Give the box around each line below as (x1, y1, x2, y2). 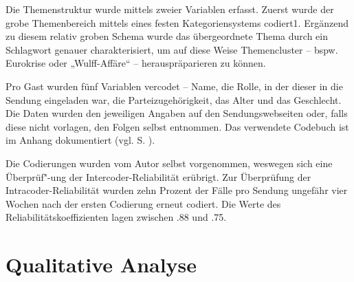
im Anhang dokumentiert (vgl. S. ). (5, 133, 155, 147)
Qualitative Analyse (5, 250, 197, 279)
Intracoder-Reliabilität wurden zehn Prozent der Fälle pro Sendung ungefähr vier (5, 183, 348, 197)
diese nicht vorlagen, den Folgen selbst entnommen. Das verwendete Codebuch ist (5, 119, 349, 133)
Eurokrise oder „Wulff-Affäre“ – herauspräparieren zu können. (5, 56, 266, 70)
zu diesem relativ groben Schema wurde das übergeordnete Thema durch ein (5, 29, 328, 43)
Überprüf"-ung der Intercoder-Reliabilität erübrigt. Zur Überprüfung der (5, 169, 311, 184)
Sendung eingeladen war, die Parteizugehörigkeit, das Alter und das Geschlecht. (5, 92, 342, 107)
